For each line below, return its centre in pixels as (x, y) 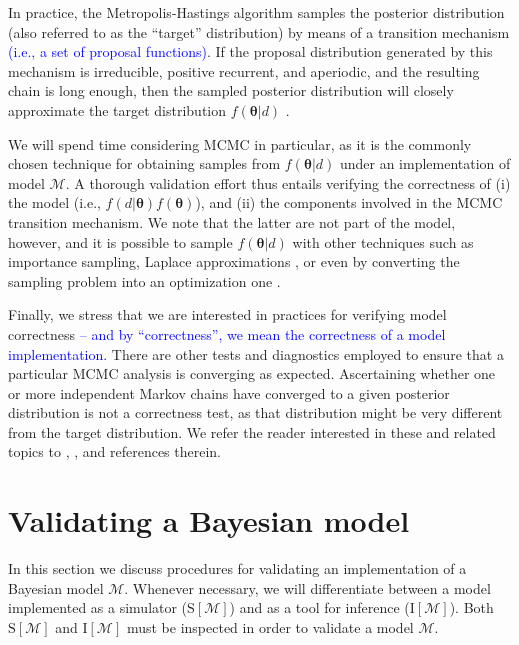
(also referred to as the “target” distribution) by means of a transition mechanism (259, 31)
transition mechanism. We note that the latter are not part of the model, (232, 221)
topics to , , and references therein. (114, 451)
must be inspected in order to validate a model (270, 626)
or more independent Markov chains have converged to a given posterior (229, 392)
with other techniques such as (383, 241)
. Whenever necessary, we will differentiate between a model (307, 587)
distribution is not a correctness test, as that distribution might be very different (255, 412)
